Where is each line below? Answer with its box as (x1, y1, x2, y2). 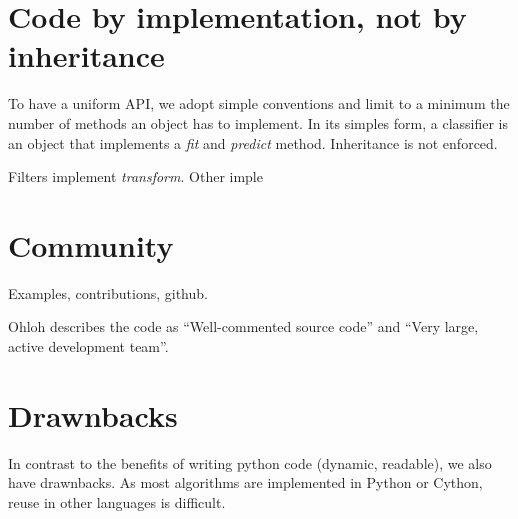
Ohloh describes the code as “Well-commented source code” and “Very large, (8, 316, 479, 337)
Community (8, 224, 174, 265)
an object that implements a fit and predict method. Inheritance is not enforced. (8, 132, 498, 153)
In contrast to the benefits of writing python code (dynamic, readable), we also (8, 452, 492, 473)
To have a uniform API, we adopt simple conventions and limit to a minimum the (8, 93, 510, 114)
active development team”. (8, 336, 169, 356)
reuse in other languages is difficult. (8, 491, 226, 512)
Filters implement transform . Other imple (8, 166, 263, 187)
